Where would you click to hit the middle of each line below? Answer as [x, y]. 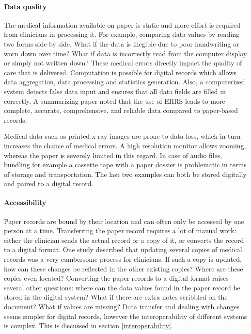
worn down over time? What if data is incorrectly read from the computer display [125, 53]
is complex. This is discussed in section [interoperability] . [88, 326]
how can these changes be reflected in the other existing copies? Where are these [124, 268]
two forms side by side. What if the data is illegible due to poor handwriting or [122, 43]
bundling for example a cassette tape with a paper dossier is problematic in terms [125, 165]
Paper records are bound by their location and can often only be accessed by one [124, 221]
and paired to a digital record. [49, 183]
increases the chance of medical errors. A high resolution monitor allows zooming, [125, 145]
